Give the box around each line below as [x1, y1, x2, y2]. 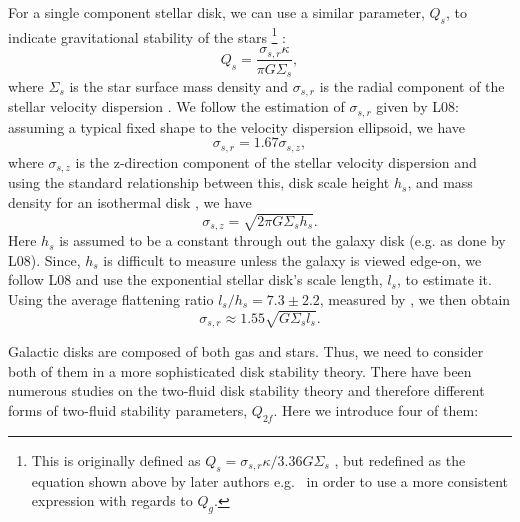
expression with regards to [31, 490, 193, 511]
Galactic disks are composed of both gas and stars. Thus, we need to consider [8, 341, 484, 362]
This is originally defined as [31, 449, 201, 470]
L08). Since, [8, 249, 81, 270]
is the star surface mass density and [69, 75, 289, 96]
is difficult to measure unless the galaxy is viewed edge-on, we [103, 249, 482, 270]
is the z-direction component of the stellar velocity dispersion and [75, 151, 477, 172]
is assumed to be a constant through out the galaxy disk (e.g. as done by [59, 230, 506, 251]
